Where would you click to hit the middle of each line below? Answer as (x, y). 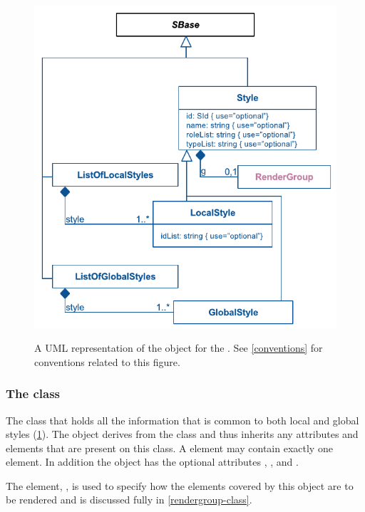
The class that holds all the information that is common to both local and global (182, 420)
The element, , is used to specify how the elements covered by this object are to (180, 485)
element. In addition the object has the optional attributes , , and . (152, 462)
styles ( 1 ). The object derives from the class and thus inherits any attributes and (182, 434)
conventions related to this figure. (107, 361)
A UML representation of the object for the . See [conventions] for (179, 348)
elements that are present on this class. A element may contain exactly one (169, 448)
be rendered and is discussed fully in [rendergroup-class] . (129, 500)
